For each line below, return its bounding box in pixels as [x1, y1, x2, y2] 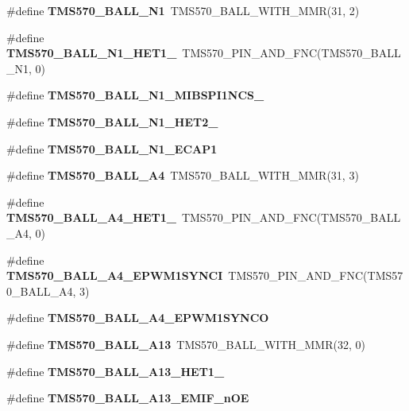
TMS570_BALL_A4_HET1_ [6, 209, 176, 226]
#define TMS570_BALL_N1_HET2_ [6, 113, 218, 130]
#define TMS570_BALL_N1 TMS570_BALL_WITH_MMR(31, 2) [6, 2, 360, 18]
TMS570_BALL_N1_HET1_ [6, 45, 177, 61]
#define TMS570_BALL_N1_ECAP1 [6, 140, 218, 157]
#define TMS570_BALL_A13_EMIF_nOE [6, 390, 249, 406]
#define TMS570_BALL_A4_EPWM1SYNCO [6, 309, 269, 326]
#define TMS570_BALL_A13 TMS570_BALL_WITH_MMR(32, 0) [6, 335, 365, 352]
